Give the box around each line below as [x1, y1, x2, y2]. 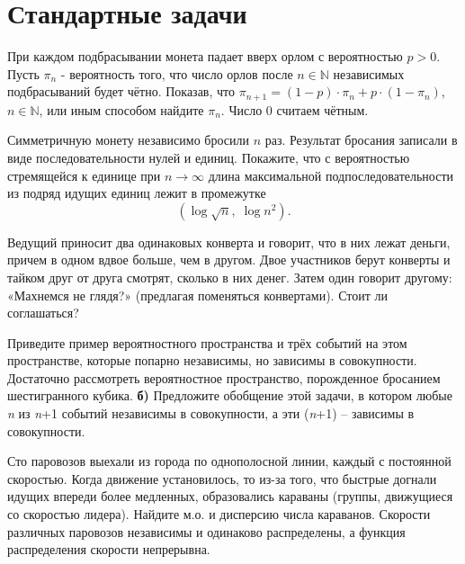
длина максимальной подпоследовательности [208, 166, 454, 184]
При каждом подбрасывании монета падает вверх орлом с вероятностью [7, 47, 403, 66]
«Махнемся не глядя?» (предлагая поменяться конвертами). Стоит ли [7, 285, 388, 304]
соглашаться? [7, 303, 79, 322]
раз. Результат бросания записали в [264, 130, 458, 149]
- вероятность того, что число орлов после [60, 64, 293, 83]
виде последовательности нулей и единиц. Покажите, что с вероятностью [7, 148, 410, 166]
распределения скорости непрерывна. [7, 540, 210, 559]
